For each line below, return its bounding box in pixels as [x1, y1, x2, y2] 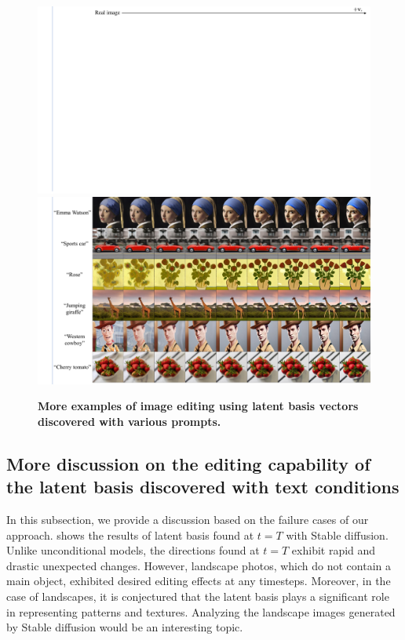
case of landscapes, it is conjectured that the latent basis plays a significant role [6, 587, 389, 604]
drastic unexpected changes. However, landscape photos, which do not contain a [6, 557, 391, 573]
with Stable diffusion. [286, 526, 389, 543]
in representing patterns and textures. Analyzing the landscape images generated [6, 603, 396, 620]
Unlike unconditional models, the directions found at [6, 542, 260, 558]
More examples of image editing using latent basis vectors [38, 398, 359, 414]
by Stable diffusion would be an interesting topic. [6, 619, 243, 635]
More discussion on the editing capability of [6, 451, 370, 475]
